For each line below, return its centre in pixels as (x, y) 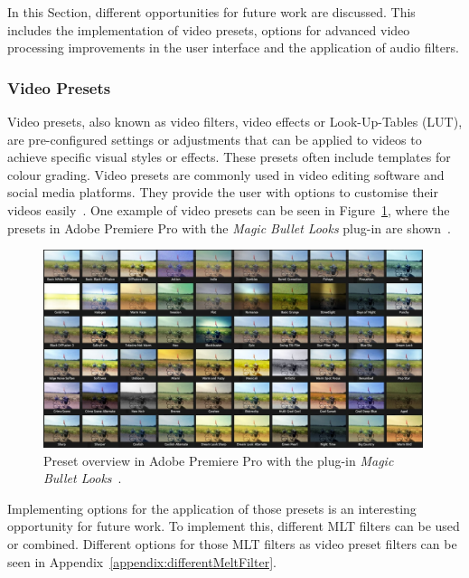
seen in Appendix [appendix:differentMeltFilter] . (142, 561)
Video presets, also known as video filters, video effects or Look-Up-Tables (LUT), (235, 121)
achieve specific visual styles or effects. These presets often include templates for (229, 157)
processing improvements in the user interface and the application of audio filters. (233, 47)
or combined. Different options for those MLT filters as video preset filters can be (232, 544)
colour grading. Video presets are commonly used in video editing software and (226, 174)
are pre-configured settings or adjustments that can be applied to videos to (215, 139)
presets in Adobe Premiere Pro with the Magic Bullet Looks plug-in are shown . (229, 227)
